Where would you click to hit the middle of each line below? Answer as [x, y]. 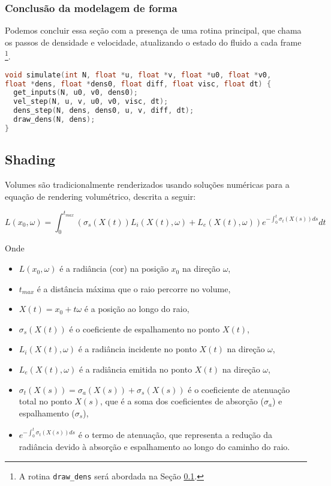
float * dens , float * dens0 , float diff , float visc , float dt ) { [138, 84]
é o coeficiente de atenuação [239, 389]
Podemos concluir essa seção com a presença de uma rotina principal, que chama [153, 30]
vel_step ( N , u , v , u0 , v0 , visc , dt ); [91, 102]
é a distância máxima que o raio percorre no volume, [134, 288]
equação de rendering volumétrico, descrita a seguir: [100, 196]
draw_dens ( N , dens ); [54, 120]
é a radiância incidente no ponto [137, 349]
